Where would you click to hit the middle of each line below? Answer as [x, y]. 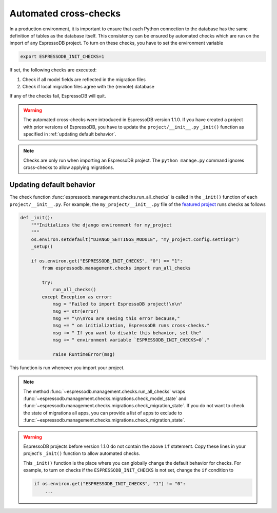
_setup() [42, 247]
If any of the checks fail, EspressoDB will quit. [58, 96]
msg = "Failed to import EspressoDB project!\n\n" [118, 304]
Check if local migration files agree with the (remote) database [88, 87]
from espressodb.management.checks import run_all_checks [116, 268]
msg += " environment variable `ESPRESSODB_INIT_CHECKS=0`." [131, 340]
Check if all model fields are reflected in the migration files [84, 79]
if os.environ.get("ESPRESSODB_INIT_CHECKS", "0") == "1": [107, 261]
